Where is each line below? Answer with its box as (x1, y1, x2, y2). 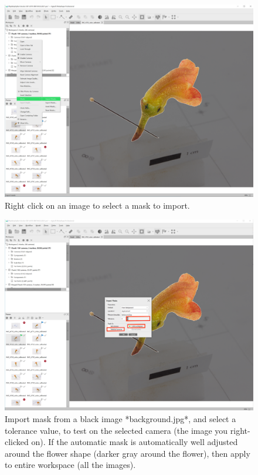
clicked (5, 436, 29, 448)
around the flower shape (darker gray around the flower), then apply (5, 447, 250, 459)
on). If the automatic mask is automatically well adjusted (31, 436, 238, 448)
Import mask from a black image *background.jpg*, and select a (5, 412, 236, 424)
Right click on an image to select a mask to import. (5, 199, 190, 211)
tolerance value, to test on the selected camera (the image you (5, 424, 228, 436)
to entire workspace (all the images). (5, 459, 136, 471)
